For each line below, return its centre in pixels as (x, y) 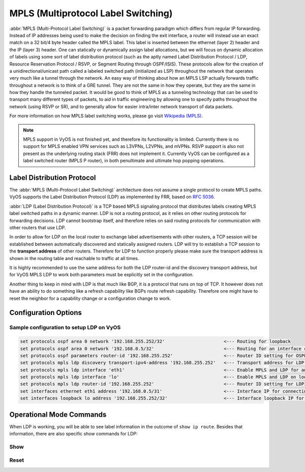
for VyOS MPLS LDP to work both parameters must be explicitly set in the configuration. (102, 275)
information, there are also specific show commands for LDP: (73, 434)
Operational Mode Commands (58, 414)
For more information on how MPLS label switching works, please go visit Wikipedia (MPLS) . (106, 116)
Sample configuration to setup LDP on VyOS (65, 328)
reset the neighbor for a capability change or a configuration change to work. (90, 298)
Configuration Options (46, 313)
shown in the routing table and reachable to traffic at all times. (74, 258)
